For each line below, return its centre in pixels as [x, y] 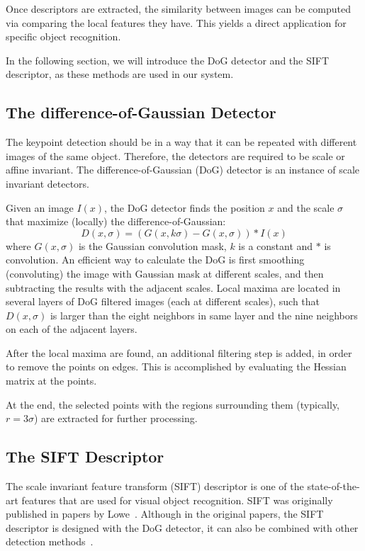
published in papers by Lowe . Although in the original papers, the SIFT [165, 514]
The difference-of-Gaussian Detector [141, 112]
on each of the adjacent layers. [72, 329]
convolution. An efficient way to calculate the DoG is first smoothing [155, 260]
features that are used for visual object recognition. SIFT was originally [177, 500]
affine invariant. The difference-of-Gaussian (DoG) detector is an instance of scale [183, 170]
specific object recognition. [63, 36]
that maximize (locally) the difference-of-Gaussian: [116, 221]
